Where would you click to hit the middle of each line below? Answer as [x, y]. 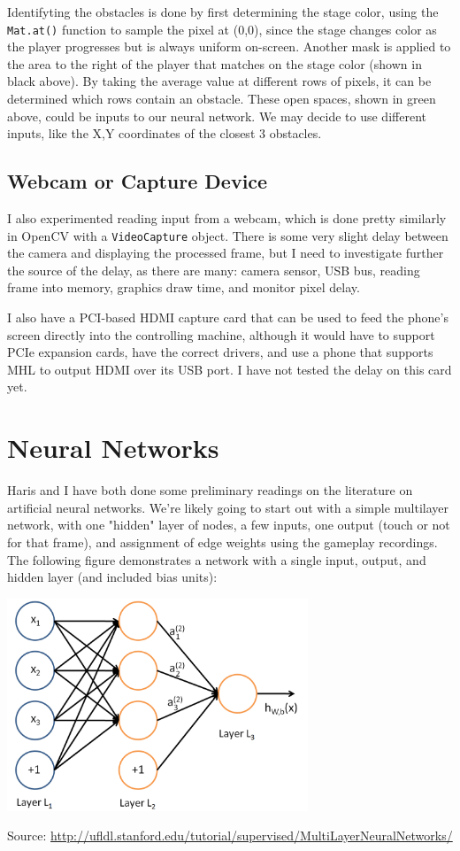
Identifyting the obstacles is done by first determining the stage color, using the [223, 12]
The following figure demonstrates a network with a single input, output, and [217, 559]
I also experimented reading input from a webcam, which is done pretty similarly [227, 218]
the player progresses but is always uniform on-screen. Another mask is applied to [229, 46]
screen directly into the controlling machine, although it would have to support [221, 334]
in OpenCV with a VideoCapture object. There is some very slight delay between [228, 235]
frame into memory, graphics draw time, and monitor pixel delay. [184, 287]
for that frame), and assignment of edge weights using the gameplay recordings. [222, 542]
